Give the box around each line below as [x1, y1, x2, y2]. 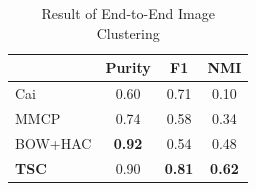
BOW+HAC [15, 132, 92, 153]
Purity [105, 57, 151, 78]
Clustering [96, 22, 160, 43]
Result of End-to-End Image [41, 3, 215, 23]
